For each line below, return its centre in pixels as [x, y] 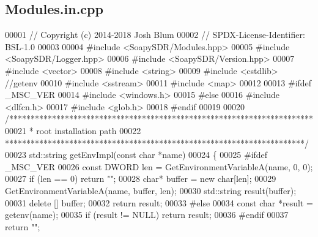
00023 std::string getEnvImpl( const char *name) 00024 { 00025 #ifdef [136, 155]
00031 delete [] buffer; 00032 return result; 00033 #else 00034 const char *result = [159, 202]
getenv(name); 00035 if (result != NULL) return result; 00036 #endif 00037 [147, 215]
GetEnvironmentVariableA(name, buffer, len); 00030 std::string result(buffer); [151, 190]
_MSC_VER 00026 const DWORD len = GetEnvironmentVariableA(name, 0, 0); [159, 166]
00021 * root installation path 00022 [73, 130]
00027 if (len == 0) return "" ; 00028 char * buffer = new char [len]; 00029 [141, 179]
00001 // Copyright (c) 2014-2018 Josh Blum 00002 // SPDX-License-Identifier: [155, 35]
